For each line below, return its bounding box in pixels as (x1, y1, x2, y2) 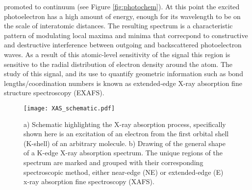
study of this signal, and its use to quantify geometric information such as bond (4, 68, 243, 79)
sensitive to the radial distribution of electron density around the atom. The (4, 59, 232, 69)
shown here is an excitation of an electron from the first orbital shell (24, 128, 229, 139)
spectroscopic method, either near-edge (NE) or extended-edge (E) (24, 167, 224, 177)
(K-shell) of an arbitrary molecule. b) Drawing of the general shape (24, 138, 226, 148)
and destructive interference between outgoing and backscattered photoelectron (4, 40, 242, 50)
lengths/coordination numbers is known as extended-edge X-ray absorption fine (4, 78, 242, 88)
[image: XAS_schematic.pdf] (24, 105, 115, 112)
